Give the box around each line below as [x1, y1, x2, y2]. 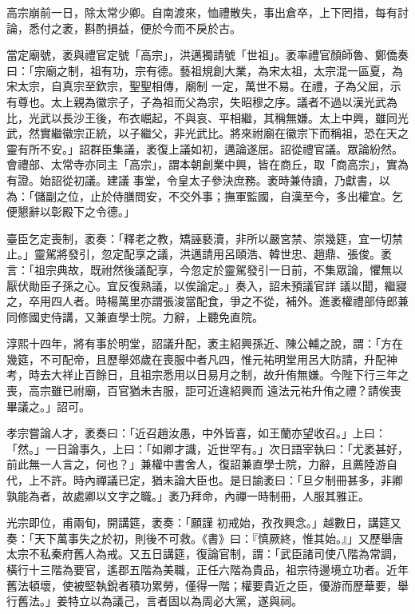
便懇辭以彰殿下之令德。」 [6, 203, 135, 220]
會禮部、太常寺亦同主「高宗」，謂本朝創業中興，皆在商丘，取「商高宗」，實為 [6, 156, 409, 173]
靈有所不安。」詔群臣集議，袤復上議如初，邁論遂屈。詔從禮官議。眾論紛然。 [6, 140, 403, 157]
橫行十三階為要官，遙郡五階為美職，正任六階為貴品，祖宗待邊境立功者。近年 [6, 561, 409, 577]
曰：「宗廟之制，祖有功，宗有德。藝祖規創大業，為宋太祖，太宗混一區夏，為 [6, 62, 403, 78]
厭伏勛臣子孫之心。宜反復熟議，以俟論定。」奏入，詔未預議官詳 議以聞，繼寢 [6, 277, 407, 293]
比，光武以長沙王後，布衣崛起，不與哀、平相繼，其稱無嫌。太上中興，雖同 [6, 109, 397, 126]
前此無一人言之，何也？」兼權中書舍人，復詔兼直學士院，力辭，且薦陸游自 [6, 456, 397, 472]
